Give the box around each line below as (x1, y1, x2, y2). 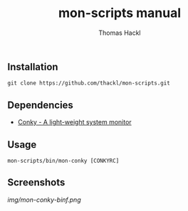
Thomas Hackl (98, 28, 141, 37)
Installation (7, 60, 58, 72)
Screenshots (7, 176, 66, 189)
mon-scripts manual (58, 5, 182, 21)
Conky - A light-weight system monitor (17, 118, 132, 126)
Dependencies (7, 99, 73, 111)
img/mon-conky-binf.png (7, 195, 81, 204)
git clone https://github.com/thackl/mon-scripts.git (7, 80, 171, 87)
